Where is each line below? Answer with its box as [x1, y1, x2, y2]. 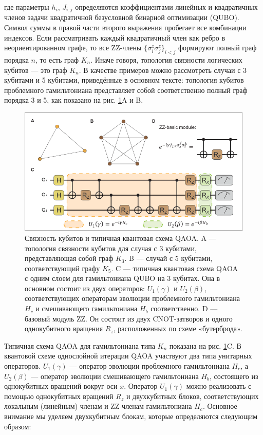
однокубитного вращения [25, 323, 103, 334]
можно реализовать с [186, 381, 252, 391]
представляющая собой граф [25, 253, 114, 263]
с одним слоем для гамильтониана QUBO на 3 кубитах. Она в [25, 273, 220, 283]
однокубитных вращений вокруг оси [4, 381, 118, 391]
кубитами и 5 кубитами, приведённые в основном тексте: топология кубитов [4, 74, 244, 85]
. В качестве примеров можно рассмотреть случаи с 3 [79, 64, 247, 75]
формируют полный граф [178, 42, 257, 53]
